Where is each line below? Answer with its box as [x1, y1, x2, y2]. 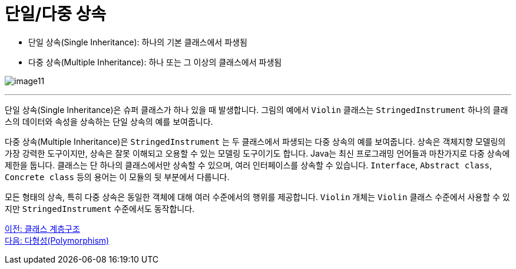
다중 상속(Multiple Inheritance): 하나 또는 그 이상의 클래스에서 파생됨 [28, 57, 282, 67]
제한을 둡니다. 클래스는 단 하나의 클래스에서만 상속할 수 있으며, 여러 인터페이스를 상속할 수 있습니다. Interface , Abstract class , [5, 160, 492, 170]
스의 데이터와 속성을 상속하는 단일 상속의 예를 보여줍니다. [5, 116, 213, 127]
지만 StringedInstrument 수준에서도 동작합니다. [5, 203, 195, 214]
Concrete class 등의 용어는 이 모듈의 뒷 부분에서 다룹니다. [5, 171, 230, 182]
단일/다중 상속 [5, 4, 107, 24]
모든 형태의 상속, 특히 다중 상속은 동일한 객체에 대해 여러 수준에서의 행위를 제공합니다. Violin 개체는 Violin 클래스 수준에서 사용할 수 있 [5, 191, 510, 202]
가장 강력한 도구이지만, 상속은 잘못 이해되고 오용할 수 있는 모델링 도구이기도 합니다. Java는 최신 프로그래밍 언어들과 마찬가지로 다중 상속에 [5, 148, 510, 158]
